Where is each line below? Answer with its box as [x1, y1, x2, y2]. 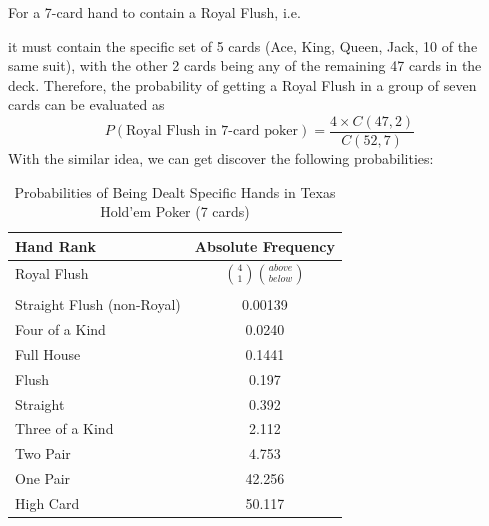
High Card [15, 492, 80, 513]
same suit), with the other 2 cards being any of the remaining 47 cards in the [8, 55, 482, 76]
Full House [15, 343, 81, 364]
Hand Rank [15, 235, 97, 256]
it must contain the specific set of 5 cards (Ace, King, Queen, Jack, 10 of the [8, 35, 478, 56]
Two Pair [15, 443, 71, 464]
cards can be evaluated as [8, 94, 165, 115]
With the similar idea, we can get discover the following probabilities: [8, 148, 434, 169]
